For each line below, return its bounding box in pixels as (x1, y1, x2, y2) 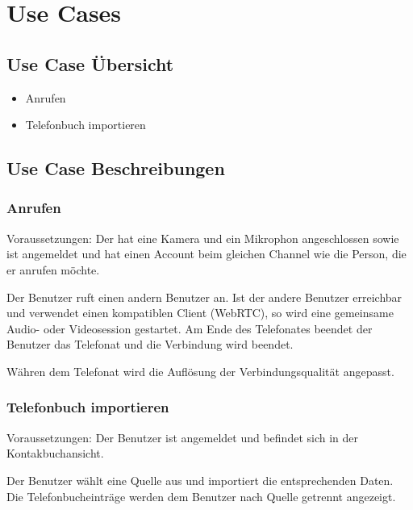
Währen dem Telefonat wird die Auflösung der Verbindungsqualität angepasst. (6, 362, 394, 379)
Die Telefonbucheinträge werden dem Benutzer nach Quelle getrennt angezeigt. (6, 487, 396, 504)
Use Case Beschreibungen (6, 156, 225, 181)
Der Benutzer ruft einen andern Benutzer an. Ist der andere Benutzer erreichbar (6, 288, 403, 305)
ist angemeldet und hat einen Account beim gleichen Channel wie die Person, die (6, 245, 407, 262)
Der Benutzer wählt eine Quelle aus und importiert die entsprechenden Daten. (6, 471, 394, 488)
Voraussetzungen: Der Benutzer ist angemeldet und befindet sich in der (6, 428, 359, 445)
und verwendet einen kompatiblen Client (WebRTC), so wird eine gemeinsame (6, 304, 394, 321)
